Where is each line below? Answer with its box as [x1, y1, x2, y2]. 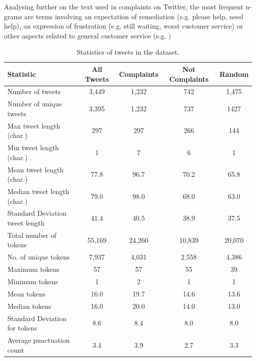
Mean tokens [7, 288, 46, 298]
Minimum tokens [7, 276, 58, 286]
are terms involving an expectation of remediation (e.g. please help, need [24, 11, 244, 21]
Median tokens [7, 300, 52, 311]
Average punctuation [7, 334, 70, 345]
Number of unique [7, 98, 62, 109]
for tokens [7, 323, 37, 333]
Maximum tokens [7, 264, 60, 274]
